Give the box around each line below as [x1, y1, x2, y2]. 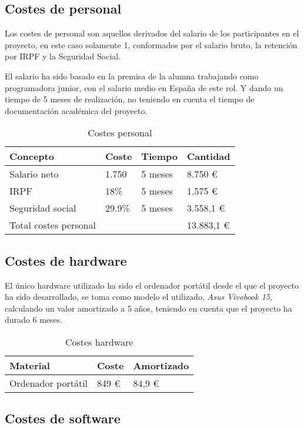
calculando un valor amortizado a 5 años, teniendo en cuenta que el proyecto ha [5, 302, 292, 314]
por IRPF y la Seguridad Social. [5, 50, 121, 62]
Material [9, 358, 50, 372]
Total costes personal [9, 218, 96, 232]
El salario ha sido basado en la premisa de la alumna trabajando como [5, 69, 259, 82]
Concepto [9, 149, 54, 163]
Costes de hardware [5, 251, 127, 269]
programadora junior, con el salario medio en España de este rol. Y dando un [5, 81, 283, 93]
